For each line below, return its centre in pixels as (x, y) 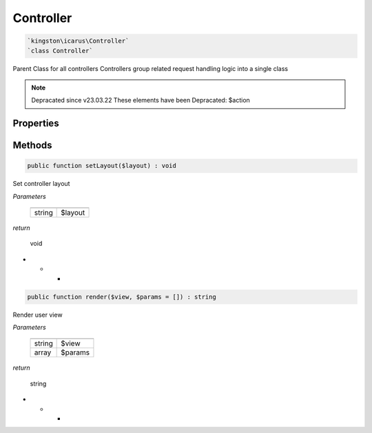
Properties (36, 124)
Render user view (38, 315)
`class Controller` (60, 51)
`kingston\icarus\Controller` (78, 41)
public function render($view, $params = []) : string (122, 297)
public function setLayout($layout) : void (102, 166)
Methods (32, 146)
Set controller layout (41, 184)
